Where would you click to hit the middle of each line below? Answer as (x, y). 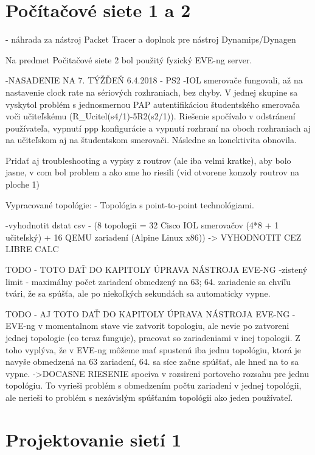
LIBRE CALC (32, 249)
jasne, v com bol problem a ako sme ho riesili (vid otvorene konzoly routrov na (153, 172)
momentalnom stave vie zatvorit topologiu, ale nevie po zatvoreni (167, 326)
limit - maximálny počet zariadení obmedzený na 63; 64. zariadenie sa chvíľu (148, 281)
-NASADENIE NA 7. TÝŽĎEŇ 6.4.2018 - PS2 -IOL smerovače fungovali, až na (154, 80)
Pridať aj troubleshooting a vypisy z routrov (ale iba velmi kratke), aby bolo (148, 160)
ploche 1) (22, 184)
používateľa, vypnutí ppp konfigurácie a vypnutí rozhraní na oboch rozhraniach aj (158, 128)
